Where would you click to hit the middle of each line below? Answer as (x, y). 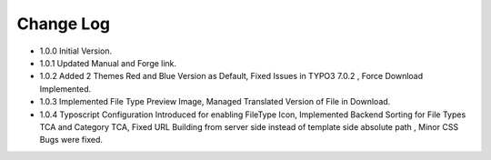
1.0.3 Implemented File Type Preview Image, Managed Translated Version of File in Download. (215, 102)
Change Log (64, 24)
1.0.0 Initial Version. (76, 51)
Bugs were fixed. (71, 140)
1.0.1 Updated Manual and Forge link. (108, 63)
